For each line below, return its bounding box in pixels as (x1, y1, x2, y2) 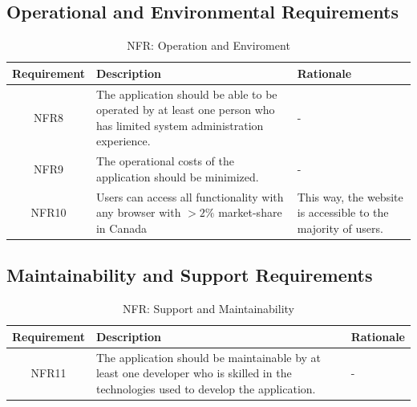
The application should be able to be (95, 85, 277, 102)
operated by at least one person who (95, 101, 275, 118)
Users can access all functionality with (95, 188, 284, 205)
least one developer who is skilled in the (95, 364, 292, 381)
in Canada (95, 219, 147, 236)
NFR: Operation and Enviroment (127, 37, 290, 54)
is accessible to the (297, 204, 389, 221)
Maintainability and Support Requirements (6, 263, 373, 287)
